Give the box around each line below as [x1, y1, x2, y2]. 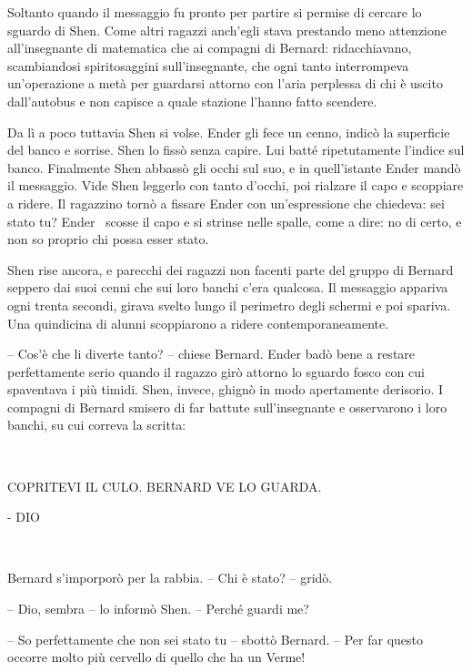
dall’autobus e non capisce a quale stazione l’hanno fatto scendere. [7, 91, 377, 110]
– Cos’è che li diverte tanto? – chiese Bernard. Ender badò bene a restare [7, 344, 416, 363]
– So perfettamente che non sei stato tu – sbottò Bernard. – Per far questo [7, 629, 424, 648]
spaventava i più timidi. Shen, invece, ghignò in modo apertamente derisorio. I [7, 380, 444, 399]
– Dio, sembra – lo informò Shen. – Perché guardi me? [7, 599, 309, 618]
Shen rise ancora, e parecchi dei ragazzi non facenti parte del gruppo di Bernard [7, 260, 454, 279]
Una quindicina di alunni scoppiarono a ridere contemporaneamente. [7, 313, 389, 332]
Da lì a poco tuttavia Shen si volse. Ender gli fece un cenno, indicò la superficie [7, 122, 450, 141]
